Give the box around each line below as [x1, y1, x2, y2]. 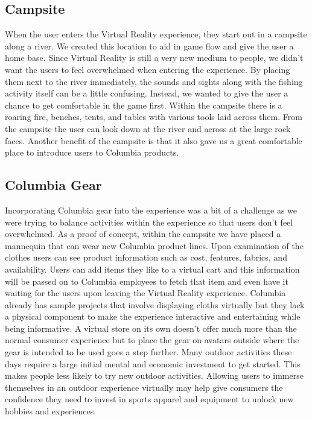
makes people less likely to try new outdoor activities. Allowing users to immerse [5, 369, 304, 382]
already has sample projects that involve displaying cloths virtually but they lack [5, 298, 305, 311]
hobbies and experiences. [5, 405, 97, 417]
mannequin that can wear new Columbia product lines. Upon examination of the [5, 239, 304, 252]
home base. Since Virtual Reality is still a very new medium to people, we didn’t [5, 51, 304, 64]
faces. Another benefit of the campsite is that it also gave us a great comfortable [5, 134, 302, 147]
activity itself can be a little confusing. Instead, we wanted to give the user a [5, 87, 288, 100]
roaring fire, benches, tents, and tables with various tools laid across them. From [5, 110, 302, 123]
